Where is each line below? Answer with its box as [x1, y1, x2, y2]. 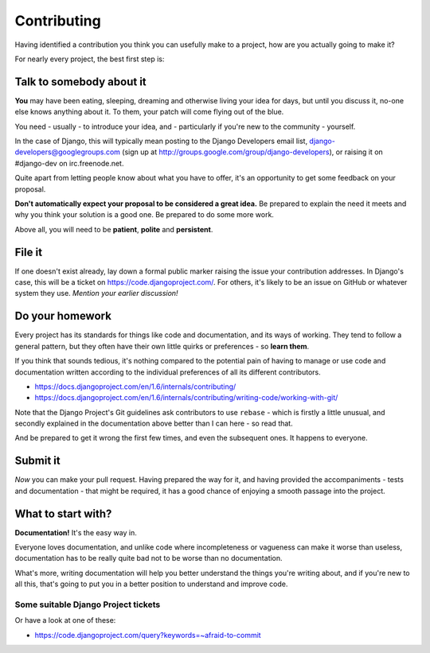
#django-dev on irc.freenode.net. [14, 158, 124, 168]
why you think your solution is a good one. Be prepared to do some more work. [14, 210, 275, 220]
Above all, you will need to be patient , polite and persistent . [14, 224, 213, 234]
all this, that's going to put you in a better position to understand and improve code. [14, 579, 288, 589]
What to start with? [14, 507, 112, 520]
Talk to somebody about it [14, 75, 147, 88]
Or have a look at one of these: [14, 616, 116, 625]
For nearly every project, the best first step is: [14, 54, 165, 64]
